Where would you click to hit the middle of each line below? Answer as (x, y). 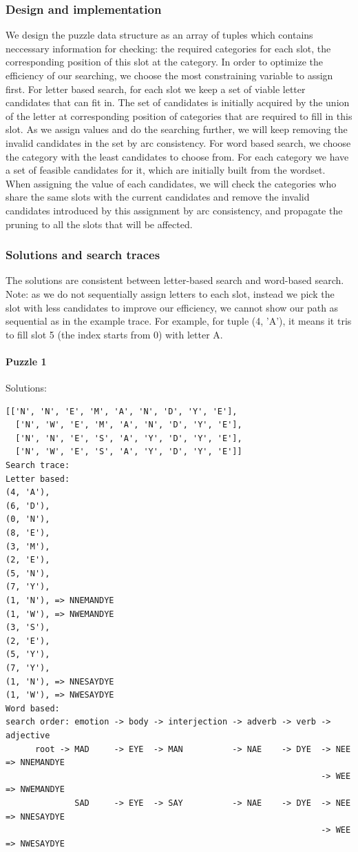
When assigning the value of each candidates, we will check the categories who (171, 183)
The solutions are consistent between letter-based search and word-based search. (175, 280)
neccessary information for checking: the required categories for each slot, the (168, 48)
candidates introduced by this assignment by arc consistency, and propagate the (174, 210)
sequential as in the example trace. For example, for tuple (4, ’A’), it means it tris (179, 321)
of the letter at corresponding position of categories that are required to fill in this (179, 115)
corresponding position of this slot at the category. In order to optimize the (164, 62)
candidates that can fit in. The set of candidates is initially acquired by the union (178, 102)
